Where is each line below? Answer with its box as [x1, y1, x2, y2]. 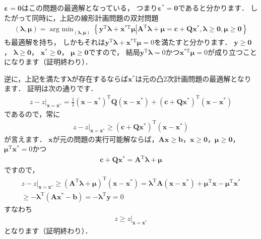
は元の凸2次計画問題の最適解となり [135, 73, 251, 84]
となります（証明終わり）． [4, 225, 92, 235]
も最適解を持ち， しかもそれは [4, 37, 105, 47]
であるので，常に [4, 108, 60, 119]
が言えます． [4, 133, 46, 144]
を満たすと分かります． [154, 37, 232, 47]
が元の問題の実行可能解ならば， [52, 133, 159, 144]
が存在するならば [71, 73, 128, 84]
